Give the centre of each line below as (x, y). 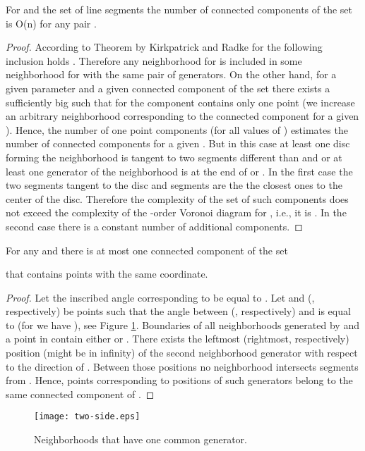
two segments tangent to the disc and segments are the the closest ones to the (174, 185)
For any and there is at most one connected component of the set (147, 250)
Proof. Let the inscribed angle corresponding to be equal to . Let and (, (160, 297)
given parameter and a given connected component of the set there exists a (168, 88)
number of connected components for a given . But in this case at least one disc (178, 143)
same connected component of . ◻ (80, 394)
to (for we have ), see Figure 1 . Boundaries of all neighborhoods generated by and (182, 325)
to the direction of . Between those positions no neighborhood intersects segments (182, 366)
